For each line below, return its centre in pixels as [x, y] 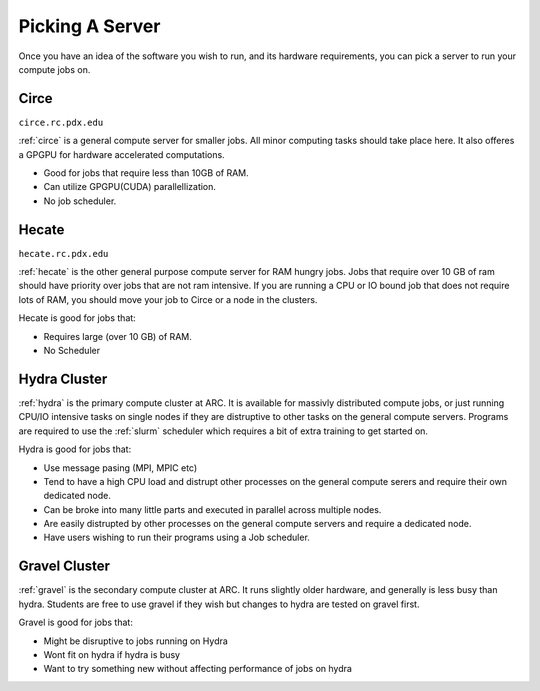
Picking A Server [89, 26]
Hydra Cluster [63, 378]
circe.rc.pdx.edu [61, 122]
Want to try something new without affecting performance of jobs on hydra [197, 669]
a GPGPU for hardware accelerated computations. [121, 154]
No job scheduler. [80, 201]
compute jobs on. [54, 69]
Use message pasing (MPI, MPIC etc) [120, 467]
